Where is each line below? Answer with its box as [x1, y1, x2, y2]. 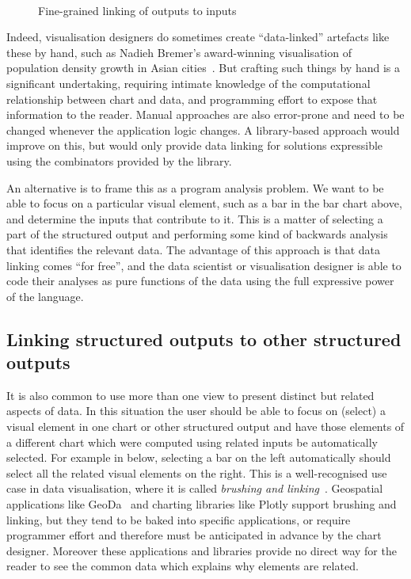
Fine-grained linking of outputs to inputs [38, 2, 237, 18]
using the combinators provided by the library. [6, 152, 232, 169]
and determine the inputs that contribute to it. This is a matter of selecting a [6, 210, 383, 227]
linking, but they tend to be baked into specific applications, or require [6, 511, 351, 528]
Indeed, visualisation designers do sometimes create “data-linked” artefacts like [6, 29, 390, 45]
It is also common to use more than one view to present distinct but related [6, 387, 375, 403]
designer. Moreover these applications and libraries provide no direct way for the [6, 542, 397, 558]
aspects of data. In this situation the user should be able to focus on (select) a [6, 402, 386, 419]
